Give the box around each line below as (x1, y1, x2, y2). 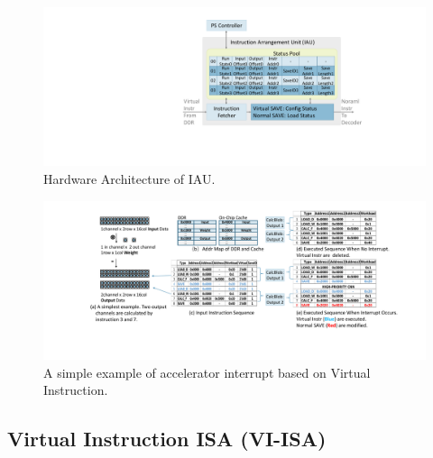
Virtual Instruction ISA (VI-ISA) (7, 425, 327, 453)
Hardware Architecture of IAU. (43, 169, 216, 188)
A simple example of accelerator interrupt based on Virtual (43, 362, 371, 381)
